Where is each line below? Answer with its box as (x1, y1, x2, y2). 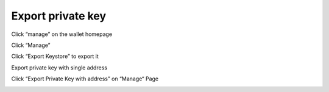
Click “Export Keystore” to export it (11, 52, 99, 60)
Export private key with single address (11, 64, 108, 71)
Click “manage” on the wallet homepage (11, 30, 113, 38)
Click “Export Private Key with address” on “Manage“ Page (11, 75, 158, 82)
